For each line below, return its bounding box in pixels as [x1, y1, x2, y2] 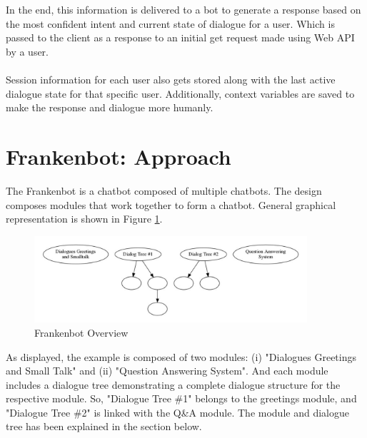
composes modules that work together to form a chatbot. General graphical [6, 197, 336, 212]
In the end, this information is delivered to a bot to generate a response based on [6, 2, 361, 17]
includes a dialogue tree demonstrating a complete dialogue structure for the [6, 377, 341, 392]
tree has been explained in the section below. [6, 419, 202, 434]
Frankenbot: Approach [6, 142, 231, 171]
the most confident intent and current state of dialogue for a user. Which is [6, 16, 335, 31]
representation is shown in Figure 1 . [6, 211, 163, 226]
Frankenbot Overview [34, 325, 129, 340]
